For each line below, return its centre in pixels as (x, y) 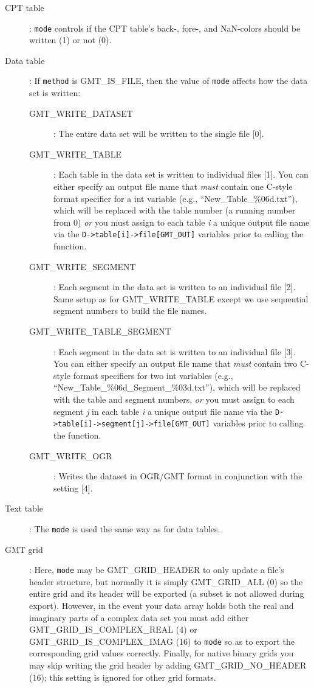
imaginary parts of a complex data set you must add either (139, 617)
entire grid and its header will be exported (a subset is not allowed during (167, 593)
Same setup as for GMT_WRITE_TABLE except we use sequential (181, 298)
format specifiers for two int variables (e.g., (153, 375)
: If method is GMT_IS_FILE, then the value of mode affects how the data (169, 81)
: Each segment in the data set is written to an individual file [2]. (175, 287)
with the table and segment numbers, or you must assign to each (174, 399)
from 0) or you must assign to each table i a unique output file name (182, 222)
